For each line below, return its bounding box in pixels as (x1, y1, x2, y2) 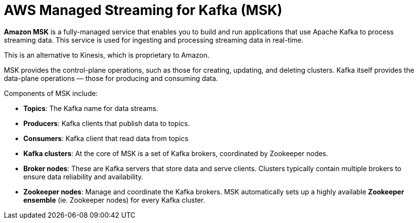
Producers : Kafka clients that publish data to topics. (23, 119, 190, 127)
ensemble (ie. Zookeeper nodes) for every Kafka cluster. (23, 195, 205, 204)
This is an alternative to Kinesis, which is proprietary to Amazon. (4, 50, 209, 59)
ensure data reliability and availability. (23, 172, 143, 181)
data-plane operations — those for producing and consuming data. (4, 74, 218, 82)
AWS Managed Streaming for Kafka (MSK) (4, 2, 282, 18)
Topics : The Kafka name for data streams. (23, 104, 158, 112)
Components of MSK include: (4, 89, 98, 97)
